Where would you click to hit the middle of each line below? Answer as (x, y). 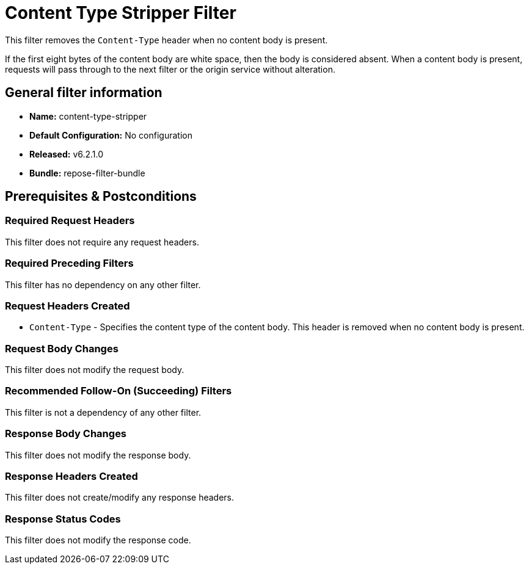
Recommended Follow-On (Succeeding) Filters (119, 391)
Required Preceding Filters (69, 263)
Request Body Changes (62, 348)
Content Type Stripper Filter (121, 13)
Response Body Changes (66, 434)
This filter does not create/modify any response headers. (120, 498)
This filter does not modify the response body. (98, 455)
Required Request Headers (70, 221)
